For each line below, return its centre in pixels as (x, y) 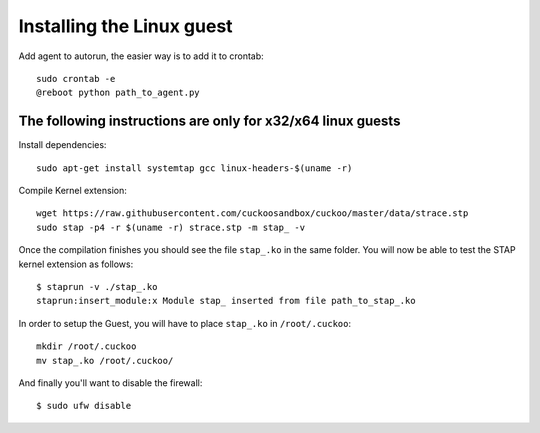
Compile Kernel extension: (72, 191)
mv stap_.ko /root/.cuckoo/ (105, 360)
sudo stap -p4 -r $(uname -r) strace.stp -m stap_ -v (170, 227)
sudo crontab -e (76, 78)
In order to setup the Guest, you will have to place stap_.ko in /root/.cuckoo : (185, 323)
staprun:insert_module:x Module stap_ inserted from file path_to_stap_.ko (226, 301)
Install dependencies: (62, 145)
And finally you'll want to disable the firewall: (110, 382)
